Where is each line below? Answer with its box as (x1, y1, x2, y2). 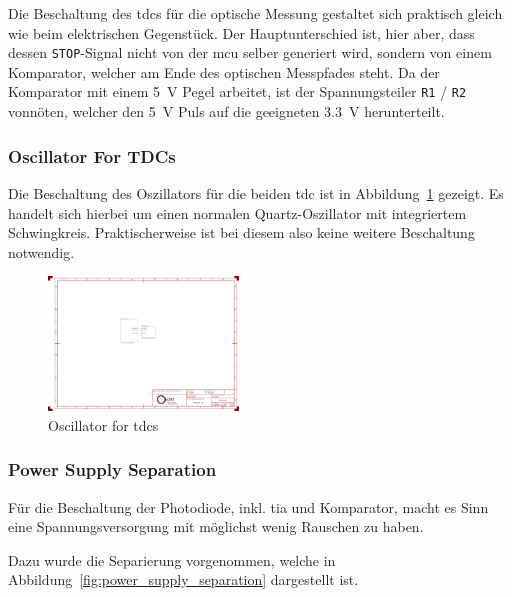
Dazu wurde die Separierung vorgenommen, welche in (8, 549, 336, 570)
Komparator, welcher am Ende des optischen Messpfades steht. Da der (8, 61, 440, 82)
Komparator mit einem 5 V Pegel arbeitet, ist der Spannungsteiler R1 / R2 (8, 81, 467, 102)
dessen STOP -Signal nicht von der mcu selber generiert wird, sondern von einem (8, 42, 492, 63)
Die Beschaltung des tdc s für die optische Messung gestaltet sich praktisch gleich (8, 3, 503, 23)
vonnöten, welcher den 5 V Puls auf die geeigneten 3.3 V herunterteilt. (8, 101, 445, 122)
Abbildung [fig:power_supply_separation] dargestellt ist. (8, 569, 359, 590)
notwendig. (8, 241, 75, 262)
